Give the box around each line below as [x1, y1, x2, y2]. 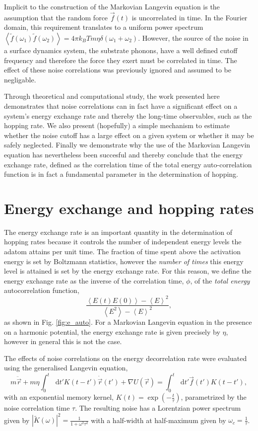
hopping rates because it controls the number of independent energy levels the [4, 236, 242, 247]
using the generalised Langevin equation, [4, 362, 128, 373]
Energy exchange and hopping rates [4, 198, 254, 218]
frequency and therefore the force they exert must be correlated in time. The [4, 55, 237, 65]
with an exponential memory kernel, [4, 392, 114, 402]
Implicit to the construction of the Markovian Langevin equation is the [4, 1, 220, 11]
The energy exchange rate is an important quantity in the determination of [4, 226, 232, 237]
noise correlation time [4, 403, 70, 413]
